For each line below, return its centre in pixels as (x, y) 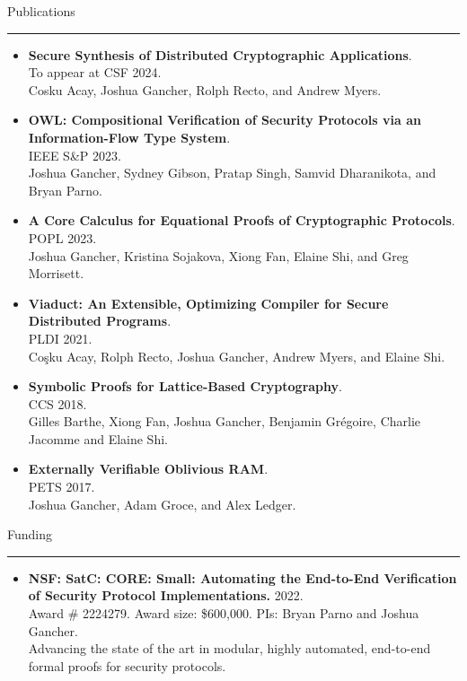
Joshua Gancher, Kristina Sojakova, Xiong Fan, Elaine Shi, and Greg (218, 255)
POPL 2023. (62, 237)
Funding (30, 534)
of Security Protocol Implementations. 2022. (166, 595)
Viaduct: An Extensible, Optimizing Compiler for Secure (208, 303)
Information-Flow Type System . (129, 137)
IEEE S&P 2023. (75, 155)
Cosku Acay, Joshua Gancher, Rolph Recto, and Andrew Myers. (205, 89)
